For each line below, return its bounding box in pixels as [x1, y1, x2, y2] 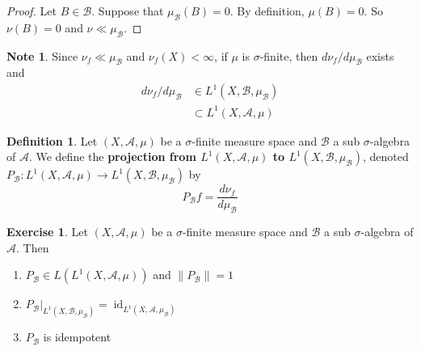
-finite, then [259, 47, 318, 64]
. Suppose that [91, 2, 164, 19]
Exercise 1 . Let [6, 223, 88, 239]
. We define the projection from [28, 148, 196, 165]
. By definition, [229, 2, 305, 19]
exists [366, 47, 394, 64]
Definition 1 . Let [6, 132, 98, 149]
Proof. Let [6, 2, 57, 19]
